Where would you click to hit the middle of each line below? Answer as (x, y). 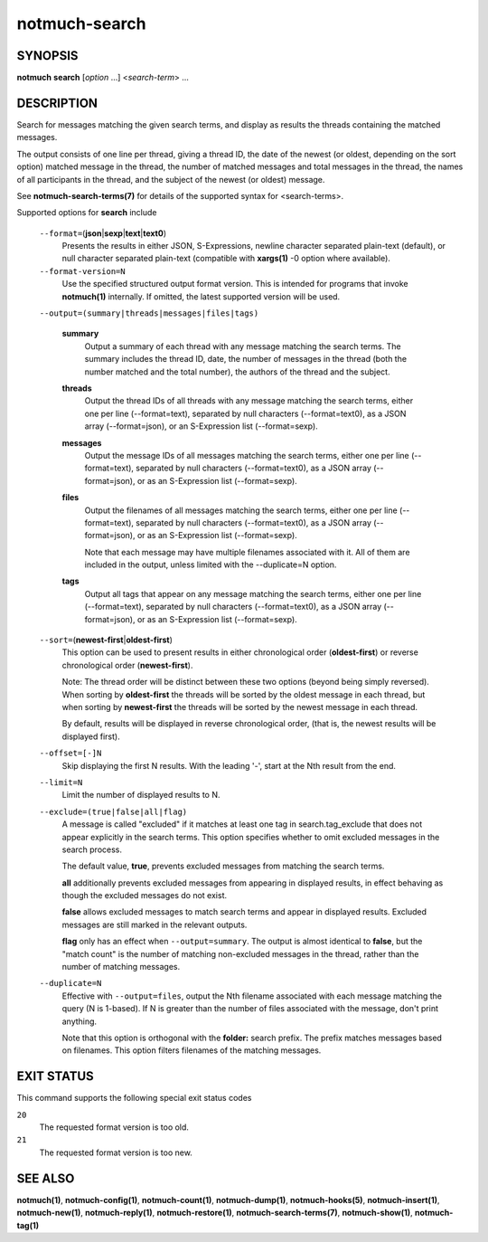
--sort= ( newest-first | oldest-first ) (106, 640)
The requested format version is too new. (116, 1152)
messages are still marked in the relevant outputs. (155, 924)
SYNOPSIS (47, 56)
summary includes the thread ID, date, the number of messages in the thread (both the (245, 359)
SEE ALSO (46, 1178)
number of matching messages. (121, 967)
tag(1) (28, 1225)
